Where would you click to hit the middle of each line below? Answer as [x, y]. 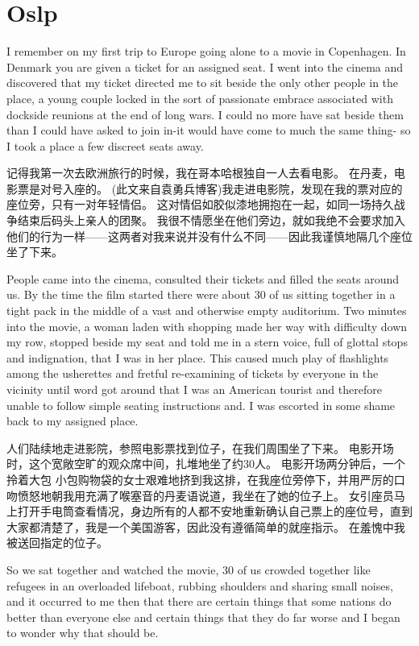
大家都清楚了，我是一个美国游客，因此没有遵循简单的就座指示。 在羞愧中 [200, 526]
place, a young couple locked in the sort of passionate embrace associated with [200, 98]
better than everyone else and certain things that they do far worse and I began [203, 617]
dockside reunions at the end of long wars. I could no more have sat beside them [205, 114]
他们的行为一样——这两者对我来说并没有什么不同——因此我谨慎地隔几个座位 [209, 236]
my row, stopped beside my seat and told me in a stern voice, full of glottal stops [207, 342]
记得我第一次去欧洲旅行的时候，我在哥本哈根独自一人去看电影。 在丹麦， [200, 173]
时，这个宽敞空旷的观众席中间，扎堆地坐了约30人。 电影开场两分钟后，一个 [206, 464]
